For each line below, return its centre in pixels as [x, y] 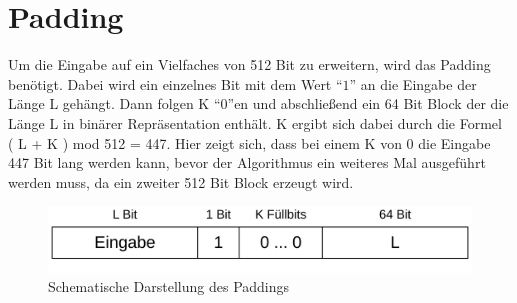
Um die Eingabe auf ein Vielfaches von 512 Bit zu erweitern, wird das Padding [249, 64]
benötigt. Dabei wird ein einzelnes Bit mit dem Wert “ [175, 83]
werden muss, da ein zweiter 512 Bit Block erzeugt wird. [181, 181]
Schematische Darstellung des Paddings [169, 286]
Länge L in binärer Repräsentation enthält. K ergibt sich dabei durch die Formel [255, 122]
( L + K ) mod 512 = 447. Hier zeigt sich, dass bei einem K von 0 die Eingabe [249, 142]
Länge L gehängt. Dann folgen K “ [114, 103]
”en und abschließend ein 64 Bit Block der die [368, 103]
